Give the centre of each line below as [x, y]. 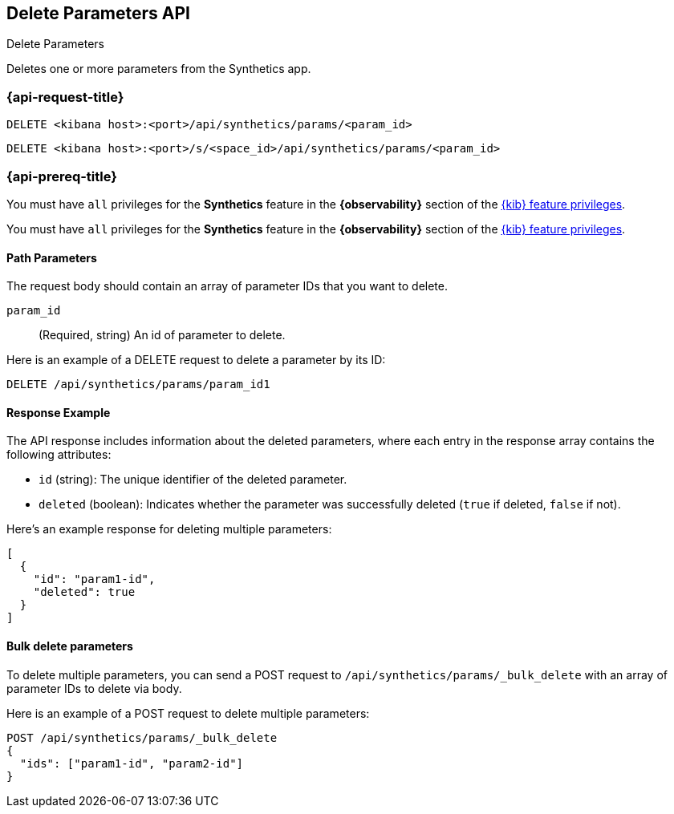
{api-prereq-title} [62, 176]
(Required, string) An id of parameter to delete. [162, 335]
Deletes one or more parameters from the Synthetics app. [159, 69]
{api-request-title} [65, 97]
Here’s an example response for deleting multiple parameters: [169, 529]
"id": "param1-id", [94, 579]
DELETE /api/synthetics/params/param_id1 [138, 385]
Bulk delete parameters [70, 646]
